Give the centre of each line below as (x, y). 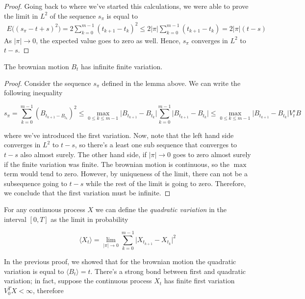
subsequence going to (36, 183)
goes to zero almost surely (212, 154)
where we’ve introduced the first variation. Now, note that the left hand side (119, 135)
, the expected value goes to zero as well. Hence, (108, 40)
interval (15, 219)
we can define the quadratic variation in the (161, 209)
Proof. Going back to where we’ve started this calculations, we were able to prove (126, 6)
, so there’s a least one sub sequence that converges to (156, 145)
